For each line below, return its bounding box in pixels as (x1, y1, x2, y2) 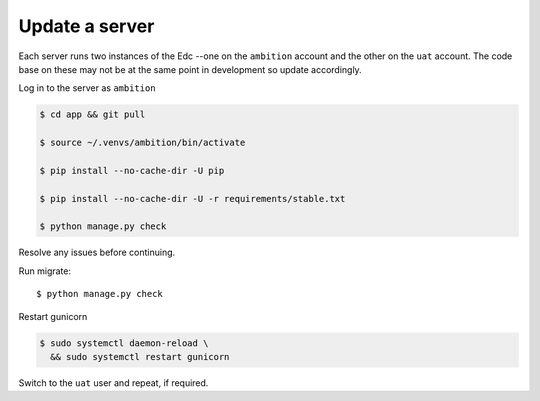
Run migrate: (18, 265, 72, 277)
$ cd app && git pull (39, 109, 146, 120)
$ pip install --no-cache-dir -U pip (39, 165, 225, 176)
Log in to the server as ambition (18, 82, 156, 94)
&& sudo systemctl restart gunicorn (50, 351, 230, 362)
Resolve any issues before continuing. (18, 246, 176, 259)
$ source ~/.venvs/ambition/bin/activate (39, 137, 246, 149)
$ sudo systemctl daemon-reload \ (39, 337, 209, 349)
